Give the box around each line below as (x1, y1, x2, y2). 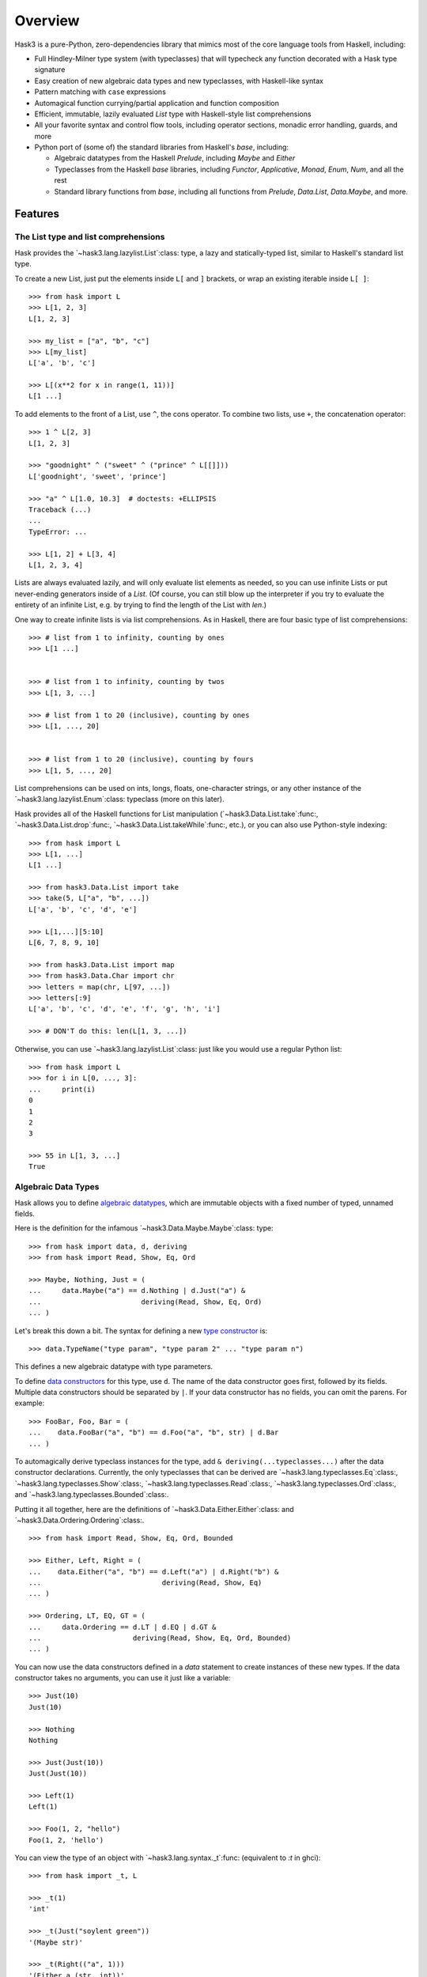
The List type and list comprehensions (14, 232, 165, 243)
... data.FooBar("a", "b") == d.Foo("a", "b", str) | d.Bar (28, 1428, 279, 1437)
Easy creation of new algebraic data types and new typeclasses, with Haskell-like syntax (34, 76, 324, 85)
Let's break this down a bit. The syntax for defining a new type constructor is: (14, 1325, 268, 1336)
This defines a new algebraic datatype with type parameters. (14, 1362, 213, 1371)
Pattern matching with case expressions (34, 87, 166, 96)
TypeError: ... (28, 527, 88, 536)
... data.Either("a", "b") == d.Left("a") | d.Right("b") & (28, 1567, 279, 1576)
